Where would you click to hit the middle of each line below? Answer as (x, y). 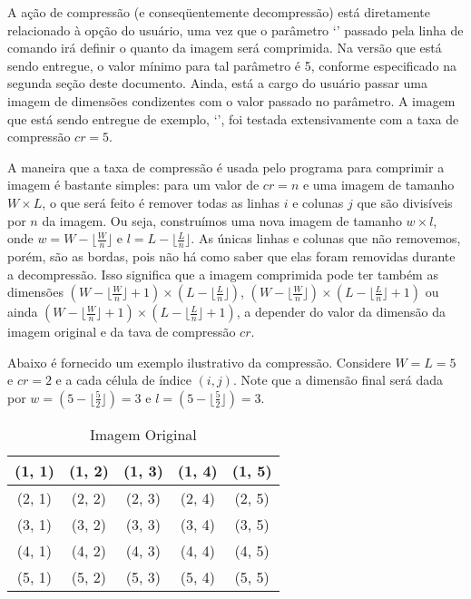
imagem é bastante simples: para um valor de (133, 185)
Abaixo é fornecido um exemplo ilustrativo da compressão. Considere (199, 362)
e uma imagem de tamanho (378, 185)
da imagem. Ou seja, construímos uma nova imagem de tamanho (222, 220)
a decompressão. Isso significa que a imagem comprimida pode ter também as (223, 274)
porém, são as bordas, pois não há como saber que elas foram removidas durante (231, 255)
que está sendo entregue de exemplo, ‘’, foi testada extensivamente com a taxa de (233, 118)
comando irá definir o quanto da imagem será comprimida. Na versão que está (225, 48)
